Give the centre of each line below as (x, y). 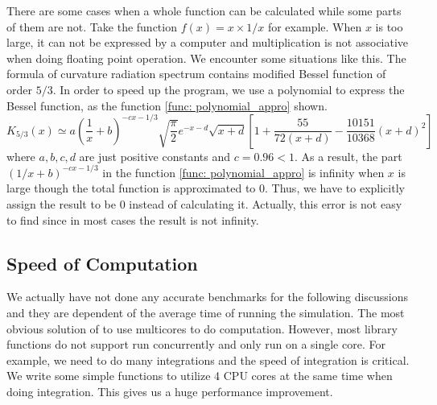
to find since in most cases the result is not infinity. (133, 219)
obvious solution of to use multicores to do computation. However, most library (202, 328)
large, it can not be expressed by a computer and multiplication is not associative (208, 42)
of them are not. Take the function (92, 26)
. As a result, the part (348, 156)
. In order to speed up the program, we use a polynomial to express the (229, 89)
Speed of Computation (102, 263)
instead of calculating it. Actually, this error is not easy (266, 203)
